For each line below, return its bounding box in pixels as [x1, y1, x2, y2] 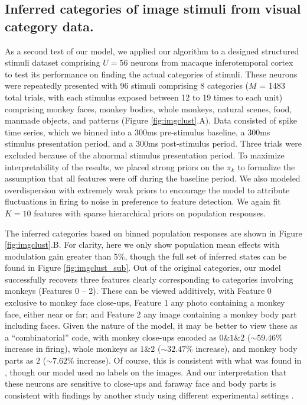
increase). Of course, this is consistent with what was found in [77, 354, 302, 367]
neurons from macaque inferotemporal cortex [130, 56, 293, 69]
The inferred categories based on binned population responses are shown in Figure [5, 226, 302, 239]
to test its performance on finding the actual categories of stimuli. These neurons [5, 67, 298, 80]
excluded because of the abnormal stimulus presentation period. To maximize [5, 148, 285, 161]
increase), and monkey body [195, 342, 298, 355]
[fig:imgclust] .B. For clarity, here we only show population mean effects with [5, 238, 280, 251]
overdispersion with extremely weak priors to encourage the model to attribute [5, 183, 290, 196]
